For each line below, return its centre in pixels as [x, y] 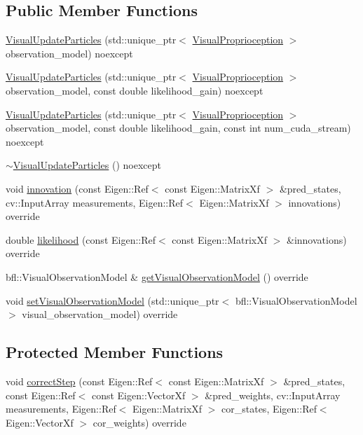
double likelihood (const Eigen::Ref [81, 239]
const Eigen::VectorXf [138, 395]
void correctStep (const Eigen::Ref [79, 381]
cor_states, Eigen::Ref [269, 409]
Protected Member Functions [115, 352]
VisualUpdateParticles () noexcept [87, 165]
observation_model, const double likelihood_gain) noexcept [135, 90]
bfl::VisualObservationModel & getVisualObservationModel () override [157, 276]
